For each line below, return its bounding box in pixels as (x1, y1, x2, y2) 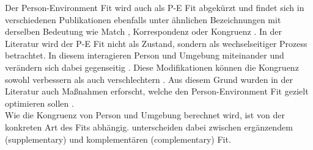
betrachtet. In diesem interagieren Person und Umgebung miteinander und (5, 49, 284, 62)
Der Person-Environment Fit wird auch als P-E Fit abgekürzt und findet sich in (5, 1, 304, 13)
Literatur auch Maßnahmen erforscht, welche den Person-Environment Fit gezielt (5, 85, 309, 98)
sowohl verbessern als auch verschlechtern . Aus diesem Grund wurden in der (5, 73, 293, 85)
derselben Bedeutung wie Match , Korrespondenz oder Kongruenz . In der (5, 25, 282, 38)
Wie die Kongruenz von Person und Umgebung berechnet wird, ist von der (5, 109, 285, 121)
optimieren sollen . (5, 96, 74, 109)
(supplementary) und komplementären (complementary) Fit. (5, 132, 231, 145)
